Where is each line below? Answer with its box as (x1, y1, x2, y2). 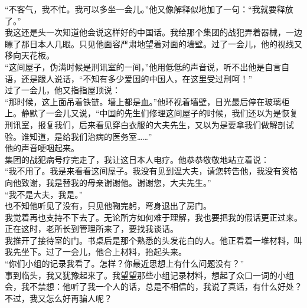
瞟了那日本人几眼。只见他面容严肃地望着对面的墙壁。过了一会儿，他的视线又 (5, 37, 302, 50)
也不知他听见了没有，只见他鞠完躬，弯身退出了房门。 (5, 199, 211, 212)
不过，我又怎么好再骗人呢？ (5, 291, 112, 304)
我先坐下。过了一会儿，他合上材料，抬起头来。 (5, 245, 187, 258)
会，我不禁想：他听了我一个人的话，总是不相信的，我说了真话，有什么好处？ (5, 280, 302, 293)
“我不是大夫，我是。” (5, 188, 83, 200)
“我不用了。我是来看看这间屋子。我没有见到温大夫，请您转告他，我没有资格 (5, 165, 298, 177)
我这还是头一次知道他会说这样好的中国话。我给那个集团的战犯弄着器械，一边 (5, 26, 302, 38)
